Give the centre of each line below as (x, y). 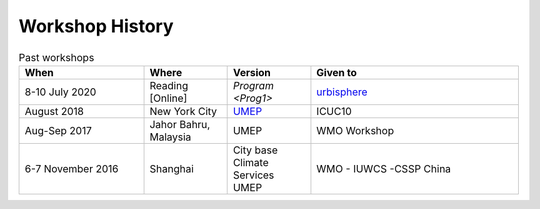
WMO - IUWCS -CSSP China (384, 168)
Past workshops (56, 57)
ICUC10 (334, 111)
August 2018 (54, 111)
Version (251, 72)
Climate (250, 162)
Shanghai (171, 168)
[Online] (168, 98)
